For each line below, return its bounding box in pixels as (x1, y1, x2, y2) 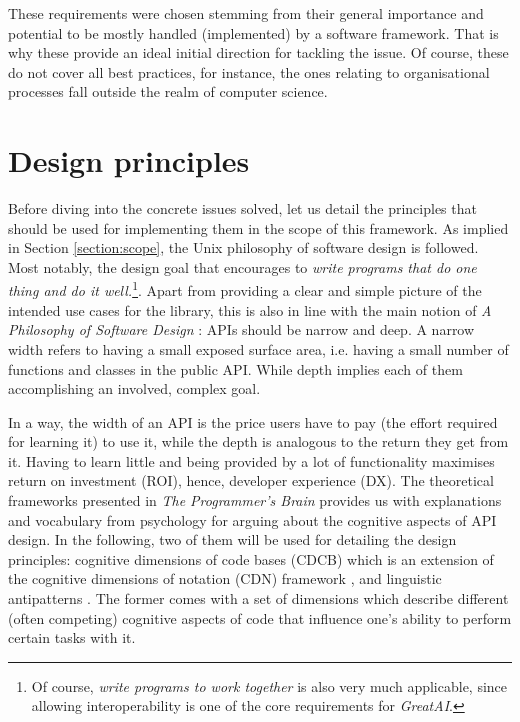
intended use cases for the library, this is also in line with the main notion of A (8, 299, 492, 320)
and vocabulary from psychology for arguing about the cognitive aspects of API (8, 509, 497, 530)
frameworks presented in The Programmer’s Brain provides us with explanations (8, 490, 502, 511)
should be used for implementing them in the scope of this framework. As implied (8, 217, 509, 238)
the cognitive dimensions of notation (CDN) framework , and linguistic (8, 568, 442, 589)
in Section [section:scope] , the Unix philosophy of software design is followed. (8, 237, 479, 258)
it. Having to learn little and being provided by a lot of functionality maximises (8, 450, 495, 471)
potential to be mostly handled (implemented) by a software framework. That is (8, 22, 499, 43)
